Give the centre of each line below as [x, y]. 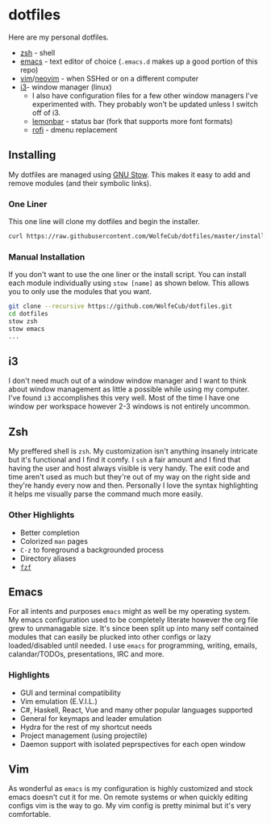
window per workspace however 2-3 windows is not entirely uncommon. [129, 406]
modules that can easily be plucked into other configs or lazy [110, 637]
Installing [32, 155]
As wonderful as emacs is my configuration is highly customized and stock [131, 789]
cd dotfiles [28, 314]
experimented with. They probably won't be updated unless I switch [145, 104]
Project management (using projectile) [83, 736]
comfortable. [29, 815]
